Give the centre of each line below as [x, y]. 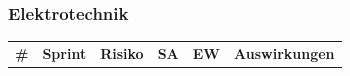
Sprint [64, 52]
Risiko [122, 52]
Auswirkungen [284, 52]
